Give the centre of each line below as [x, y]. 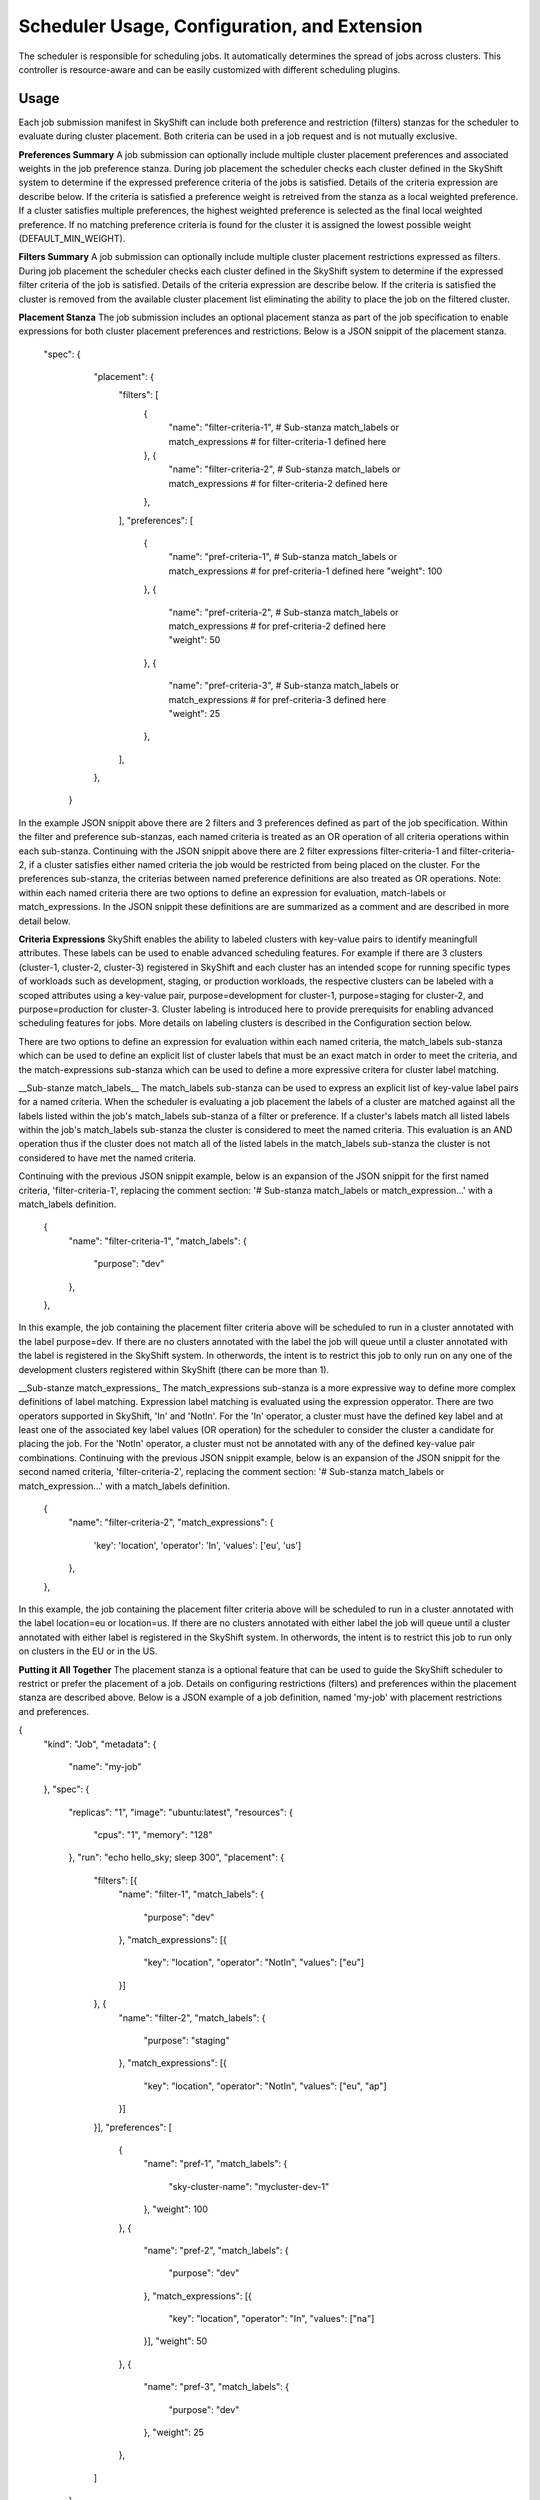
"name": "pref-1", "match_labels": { [215, 2164]
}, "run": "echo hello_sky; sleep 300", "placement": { [176, 1857]
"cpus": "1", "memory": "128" [153, 1835]
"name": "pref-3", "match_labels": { [216, 2387]
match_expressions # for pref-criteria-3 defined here [277, 699]
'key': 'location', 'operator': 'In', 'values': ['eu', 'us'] [197, 1545]
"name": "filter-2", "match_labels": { [192, 2017]
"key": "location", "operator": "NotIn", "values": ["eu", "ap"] [265, 2086]
